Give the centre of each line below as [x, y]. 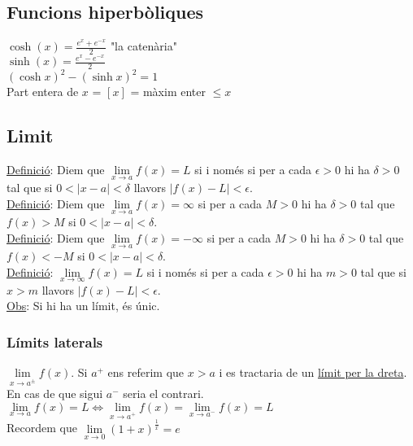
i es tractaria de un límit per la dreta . [313, 372]
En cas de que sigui [55, 394]
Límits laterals [55, 341]
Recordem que [42, 428]
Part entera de [43, 92]
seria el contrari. [163, 394]
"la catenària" [143, 46]
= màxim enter [168, 92]
